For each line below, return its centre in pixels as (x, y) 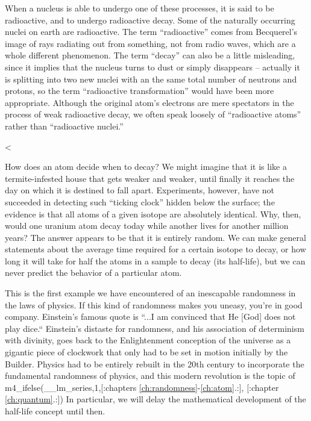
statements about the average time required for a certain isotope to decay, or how (155, 249)
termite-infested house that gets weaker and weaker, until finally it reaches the (150, 178)
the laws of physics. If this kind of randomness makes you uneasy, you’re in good (154, 304)
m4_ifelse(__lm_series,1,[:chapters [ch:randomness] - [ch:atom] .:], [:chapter (142, 387)
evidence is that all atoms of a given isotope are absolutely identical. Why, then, (153, 214)
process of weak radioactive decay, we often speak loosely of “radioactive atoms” (153, 114)
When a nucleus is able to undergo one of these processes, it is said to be (140, 8)
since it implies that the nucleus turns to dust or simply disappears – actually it (152, 67)
